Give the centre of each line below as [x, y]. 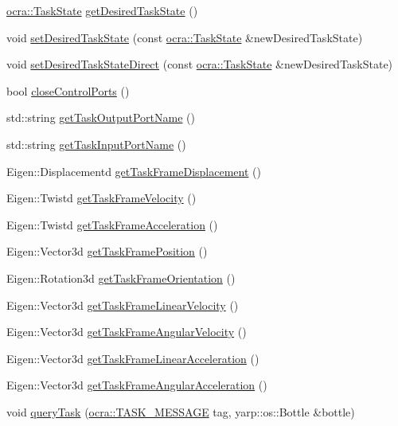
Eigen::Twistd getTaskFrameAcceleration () [112, 224]
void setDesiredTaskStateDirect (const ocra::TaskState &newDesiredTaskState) [200, 64]
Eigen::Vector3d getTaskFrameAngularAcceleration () [137, 385]
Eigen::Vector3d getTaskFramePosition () [107, 251]
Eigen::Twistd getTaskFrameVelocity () [101, 198]
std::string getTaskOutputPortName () [101, 117]
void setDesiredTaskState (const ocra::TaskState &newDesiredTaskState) [185, 37]
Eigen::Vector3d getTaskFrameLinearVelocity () [123, 305]
